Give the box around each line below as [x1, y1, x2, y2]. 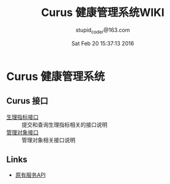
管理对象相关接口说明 [21, 136, 75, 144]
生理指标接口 [6, 113, 39, 120]
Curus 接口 [6, 96, 48, 106]
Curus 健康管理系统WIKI [40, 6, 165, 20]
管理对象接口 [6, 128, 39, 136]
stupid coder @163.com [75, 26, 130, 35]
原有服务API [15, 171, 46, 178]
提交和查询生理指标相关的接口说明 [21, 121, 108, 128]
